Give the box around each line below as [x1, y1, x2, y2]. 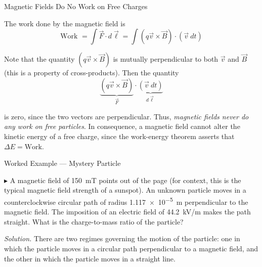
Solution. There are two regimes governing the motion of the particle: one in [4, 233, 240, 244]
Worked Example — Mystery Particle [4, 158, 121, 168]
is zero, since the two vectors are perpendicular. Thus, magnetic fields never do [4, 111, 249, 121]
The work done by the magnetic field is [4, 18, 125, 28]
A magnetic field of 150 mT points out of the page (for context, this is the [10, 174, 241, 185]
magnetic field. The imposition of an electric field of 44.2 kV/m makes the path [4, 206, 251, 217]
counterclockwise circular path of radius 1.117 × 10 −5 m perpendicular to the [4, 195, 248, 207]
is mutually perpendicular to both [113, 54, 219, 64]
